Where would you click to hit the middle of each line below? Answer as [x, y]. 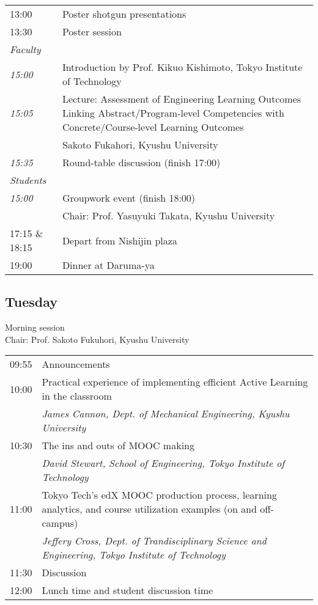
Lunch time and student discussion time [128, 590]
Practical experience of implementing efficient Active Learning [175, 382]
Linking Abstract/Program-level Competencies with [173, 113]
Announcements [76, 364]
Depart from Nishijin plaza [120, 240]
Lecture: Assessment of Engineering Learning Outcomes [181, 99]
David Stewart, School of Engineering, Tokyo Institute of [163, 463]
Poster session [92, 31]
